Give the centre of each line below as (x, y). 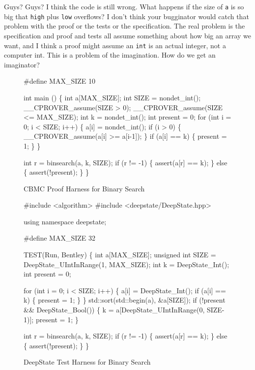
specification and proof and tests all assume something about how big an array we (128, 35)
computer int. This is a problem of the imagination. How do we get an (110, 55)
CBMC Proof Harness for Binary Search (84, 188)
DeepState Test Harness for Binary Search (87, 362)
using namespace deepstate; (65, 221)
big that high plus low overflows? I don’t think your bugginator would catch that (127, 16)
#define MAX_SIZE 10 (60, 81)
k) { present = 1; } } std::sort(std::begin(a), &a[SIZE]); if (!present (125, 300)
